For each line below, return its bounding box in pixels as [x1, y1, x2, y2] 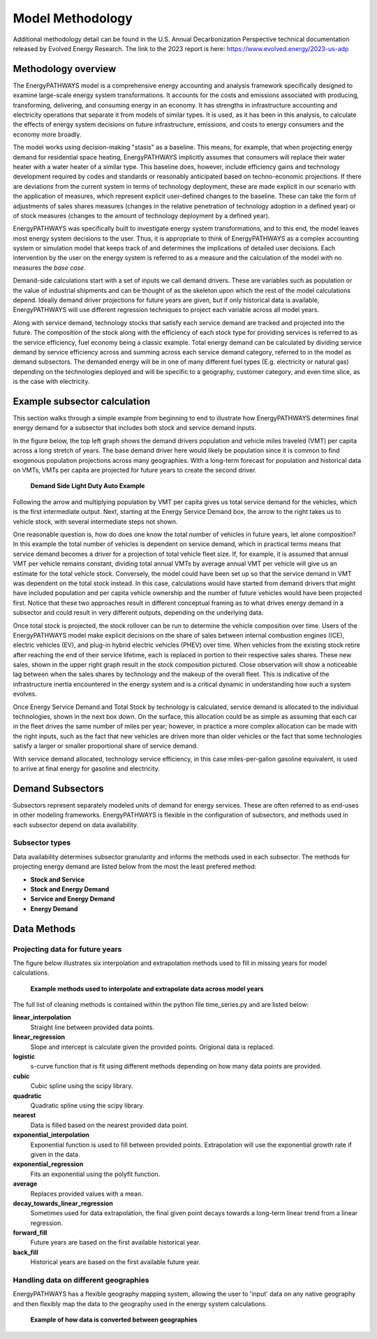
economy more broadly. [13, 130, 82, 138]
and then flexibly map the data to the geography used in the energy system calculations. [13, 1299, 268, 1308]
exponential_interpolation [13, 1131, 90, 1139]
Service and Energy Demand [30, 895, 115, 903]
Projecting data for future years [13, 944, 122, 954]
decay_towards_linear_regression [13, 1199, 113, 1208]
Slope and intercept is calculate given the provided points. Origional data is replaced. [30, 1043, 275, 1051]
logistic [13, 1052, 36, 1061]
